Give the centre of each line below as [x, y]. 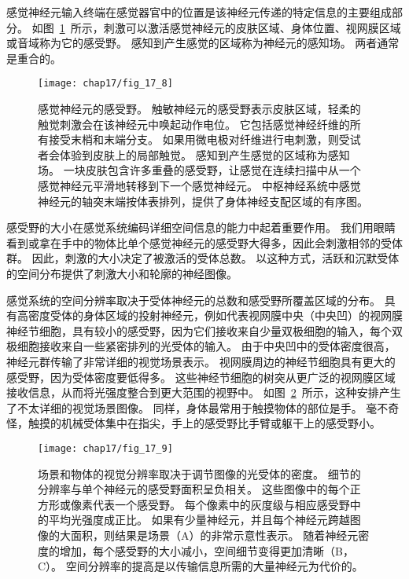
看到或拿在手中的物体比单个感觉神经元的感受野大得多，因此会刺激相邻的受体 [204, 242]
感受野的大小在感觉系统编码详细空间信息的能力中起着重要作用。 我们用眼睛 [201, 227]
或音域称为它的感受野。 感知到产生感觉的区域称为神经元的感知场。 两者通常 [203, 43]
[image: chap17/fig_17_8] [105, 84]
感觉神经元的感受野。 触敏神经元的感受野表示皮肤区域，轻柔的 [199, 109]
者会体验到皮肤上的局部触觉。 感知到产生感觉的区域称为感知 [194, 154]
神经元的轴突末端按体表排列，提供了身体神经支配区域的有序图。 [203, 201]
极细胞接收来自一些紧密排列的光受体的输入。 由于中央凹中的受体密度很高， [201, 346]
